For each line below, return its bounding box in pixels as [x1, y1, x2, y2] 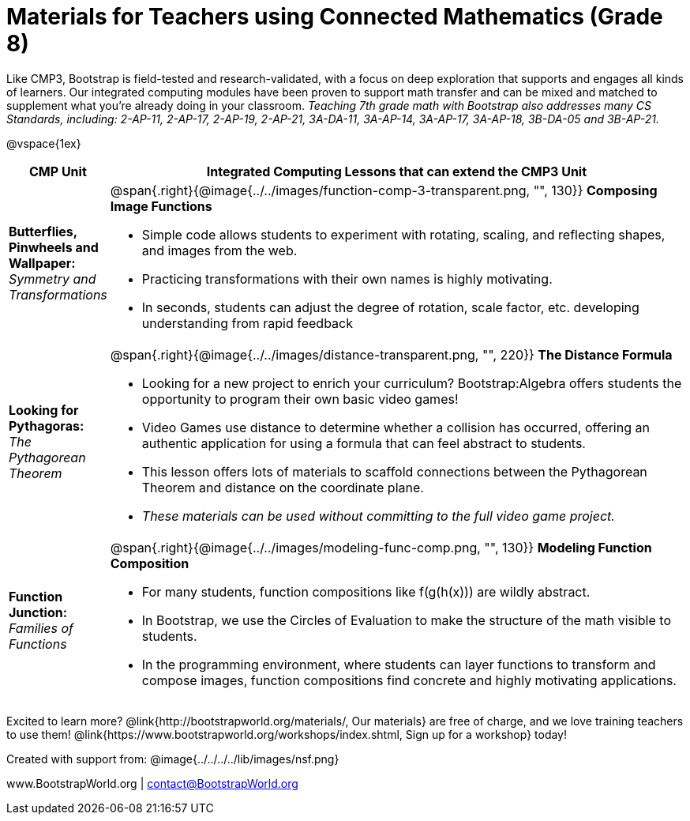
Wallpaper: [9, 254, 76, 271]
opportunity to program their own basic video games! [141, 390, 459, 407]
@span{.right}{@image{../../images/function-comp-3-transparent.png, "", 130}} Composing [110, 182, 658, 198]
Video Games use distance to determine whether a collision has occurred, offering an [141, 419, 650, 435]
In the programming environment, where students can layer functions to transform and [141, 656, 656, 672]
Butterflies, [9, 223, 77, 239]
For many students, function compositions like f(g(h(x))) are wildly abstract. [141, 583, 591, 600]
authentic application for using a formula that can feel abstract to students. [141, 435, 586, 451]
